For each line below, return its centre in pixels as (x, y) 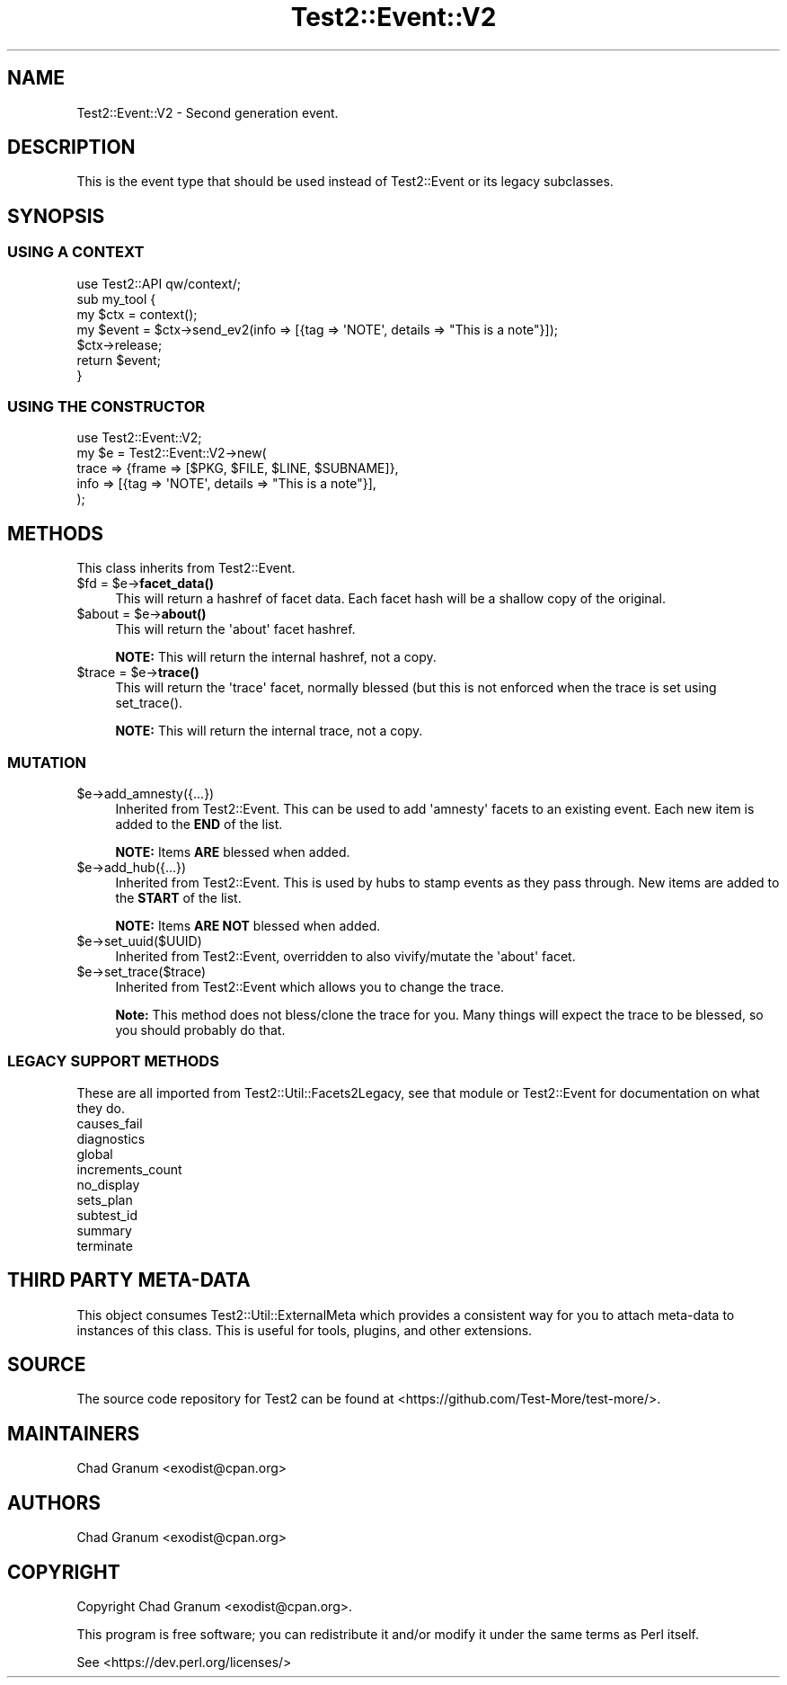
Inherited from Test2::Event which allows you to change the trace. (310, 987)
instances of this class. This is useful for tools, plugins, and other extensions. (305, 1330)
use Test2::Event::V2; (139, 438)
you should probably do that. (200, 1030)
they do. (101, 1108)
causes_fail (110, 1123)
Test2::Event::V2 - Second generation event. (208, 112)
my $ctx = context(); (137, 314)
